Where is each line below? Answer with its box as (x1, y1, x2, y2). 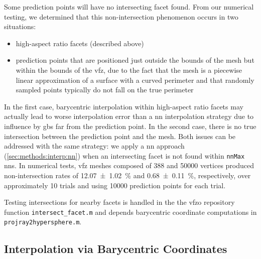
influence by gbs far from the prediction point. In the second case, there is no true (4, 120, 256, 131)
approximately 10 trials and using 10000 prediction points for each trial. (4, 180, 226, 190)
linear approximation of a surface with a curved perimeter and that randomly (16, 74, 254, 85)
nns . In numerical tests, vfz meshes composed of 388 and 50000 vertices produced (4, 160, 254, 171)
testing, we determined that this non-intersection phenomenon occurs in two (4, 11, 238, 22)
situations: (4, 21, 36, 32)
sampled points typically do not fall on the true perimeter (16, 84, 194, 95)
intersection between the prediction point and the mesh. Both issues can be (4, 131, 236, 141)
